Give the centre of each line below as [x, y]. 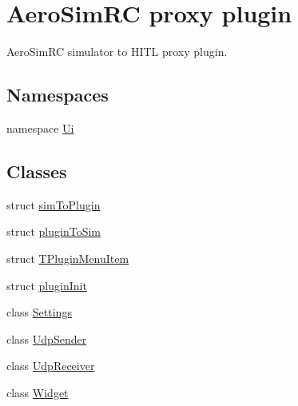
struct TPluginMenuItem [68, 258]
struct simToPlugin [54, 204]
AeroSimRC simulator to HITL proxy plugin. [117, 52]
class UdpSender [47, 338]
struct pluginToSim [54, 231]
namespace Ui [40, 127]
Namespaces [58, 95]
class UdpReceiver [51, 366]
